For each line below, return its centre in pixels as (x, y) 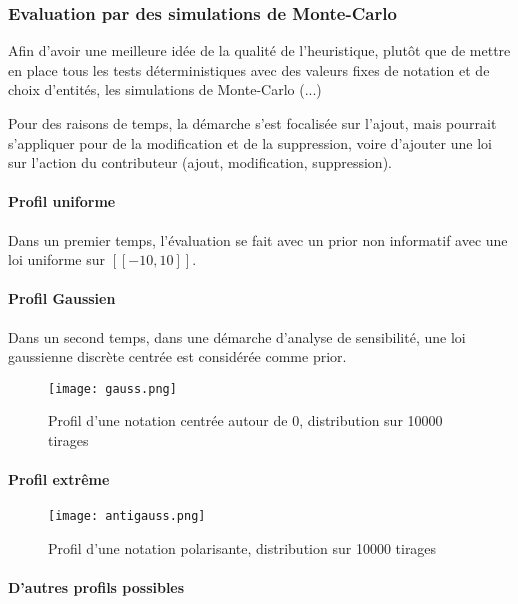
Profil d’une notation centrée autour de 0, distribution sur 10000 (245, 420)
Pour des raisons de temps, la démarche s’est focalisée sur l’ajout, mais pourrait (252, 123)
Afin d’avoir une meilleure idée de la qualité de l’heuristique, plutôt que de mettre (259, 50)
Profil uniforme (62, 201)
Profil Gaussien (62, 298)
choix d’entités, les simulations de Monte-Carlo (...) (165, 89)
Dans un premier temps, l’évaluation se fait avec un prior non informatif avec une (258, 239)
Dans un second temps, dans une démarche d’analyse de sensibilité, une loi (237, 336)
